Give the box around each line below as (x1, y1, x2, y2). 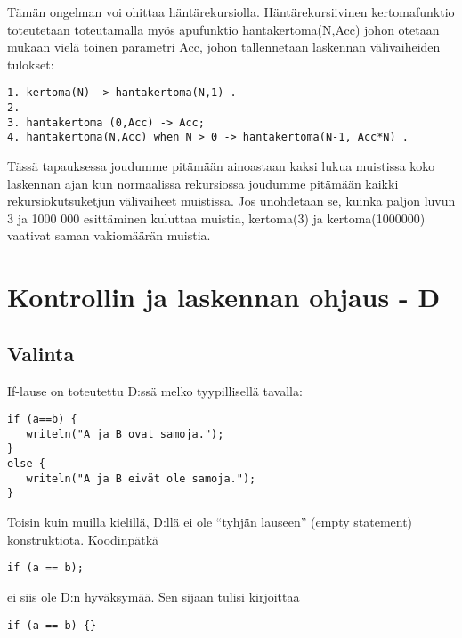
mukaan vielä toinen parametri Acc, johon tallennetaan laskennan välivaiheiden (7, 37, 441, 56)
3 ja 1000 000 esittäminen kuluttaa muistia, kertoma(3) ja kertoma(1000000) (7, 208, 426, 227)
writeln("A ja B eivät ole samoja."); (26, 472, 256, 485)
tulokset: (7, 54, 54, 73)
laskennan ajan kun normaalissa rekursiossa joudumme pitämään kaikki (7, 174, 399, 192)
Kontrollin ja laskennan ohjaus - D (7, 279, 441, 315)
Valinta (7, 339, 75, 367)
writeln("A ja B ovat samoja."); (26, 427, 224, 440)
